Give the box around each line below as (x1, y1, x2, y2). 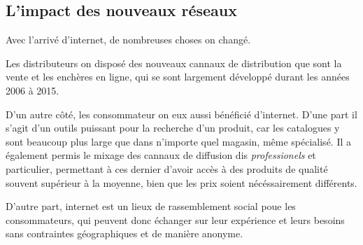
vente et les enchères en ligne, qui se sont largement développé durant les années (6, 69, 350, 84)
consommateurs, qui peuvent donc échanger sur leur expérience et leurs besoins (6, 212, 345, 227)
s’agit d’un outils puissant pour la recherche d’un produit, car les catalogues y (6, 120, 340, 135)
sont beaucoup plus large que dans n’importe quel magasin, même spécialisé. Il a (6, 134, 352, 148)
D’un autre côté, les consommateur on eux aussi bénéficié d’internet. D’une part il (6, 106, 357, 121)
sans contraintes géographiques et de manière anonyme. (6, 226, 243, 241)
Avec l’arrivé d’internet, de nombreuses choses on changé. (6, 32, 251, 47)
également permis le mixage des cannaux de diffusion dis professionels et (6, 148, 316, 162)
